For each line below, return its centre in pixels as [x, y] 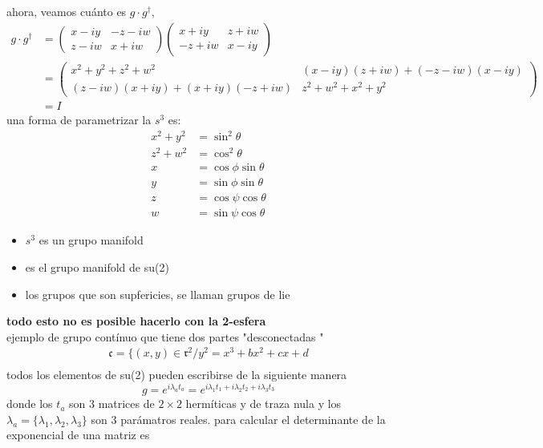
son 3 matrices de [112, 404]
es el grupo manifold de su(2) [97, 266]
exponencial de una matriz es [78, 435]
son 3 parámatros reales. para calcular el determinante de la [238, 419]
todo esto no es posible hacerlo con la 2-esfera [136, 321]
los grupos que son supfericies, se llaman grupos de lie [158, 294]
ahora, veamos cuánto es [67, 11]
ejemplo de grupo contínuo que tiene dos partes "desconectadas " [165, 336]
